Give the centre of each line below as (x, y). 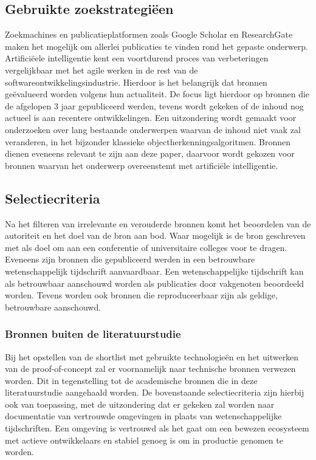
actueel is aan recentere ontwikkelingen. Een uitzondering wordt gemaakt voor (151, 118)
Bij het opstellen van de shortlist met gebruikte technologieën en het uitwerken (152, 356)
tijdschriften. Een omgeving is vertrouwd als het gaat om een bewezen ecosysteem (157, 428)
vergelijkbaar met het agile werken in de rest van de (101, 70)
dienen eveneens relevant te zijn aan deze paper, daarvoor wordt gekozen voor (150, 153)
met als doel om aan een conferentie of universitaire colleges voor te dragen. (146, 247)
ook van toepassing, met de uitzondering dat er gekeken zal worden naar (140, 404)
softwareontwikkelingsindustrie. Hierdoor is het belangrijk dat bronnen (136, 82)
